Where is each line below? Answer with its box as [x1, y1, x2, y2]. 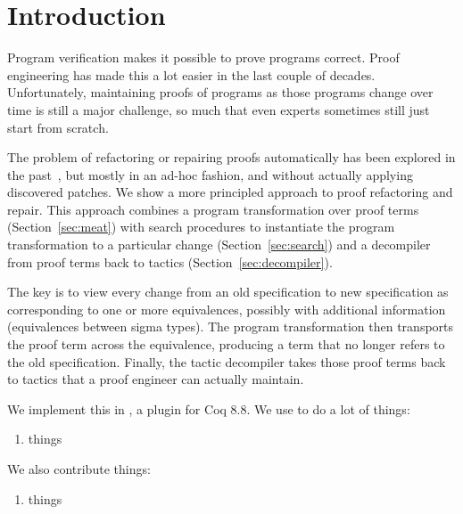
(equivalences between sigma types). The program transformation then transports [7, 317, 454, 336]
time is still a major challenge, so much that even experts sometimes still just [7, 100, 430, 118]
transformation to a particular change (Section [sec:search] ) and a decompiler [7, 235, 431, 254]
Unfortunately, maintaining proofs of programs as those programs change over [7, 83, 434, 102]
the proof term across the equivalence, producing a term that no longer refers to [7, 335, 445, 354]
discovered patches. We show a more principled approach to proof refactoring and [7, 183, 453, 201]
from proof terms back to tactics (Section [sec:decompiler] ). [7, 252, 333, 271]
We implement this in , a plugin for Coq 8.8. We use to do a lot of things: [7, 399, 410, 418]
